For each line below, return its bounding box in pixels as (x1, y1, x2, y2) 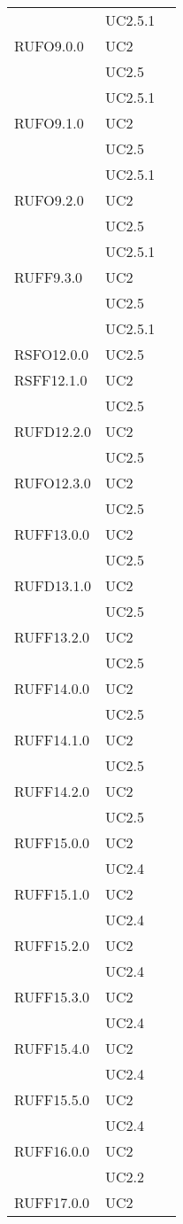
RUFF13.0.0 (14, 524, 90, 544)
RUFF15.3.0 (14, 986, 90, 1007)
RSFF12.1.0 (14, 370, 88, 390)
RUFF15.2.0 (14, 935, 90, 955)
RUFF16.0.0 (14, 1141, 90, 1161)
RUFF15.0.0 (14, 832, 90, 853)
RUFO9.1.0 (14, 113, 84, 133)
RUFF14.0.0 (14, 678, 90, 698)
